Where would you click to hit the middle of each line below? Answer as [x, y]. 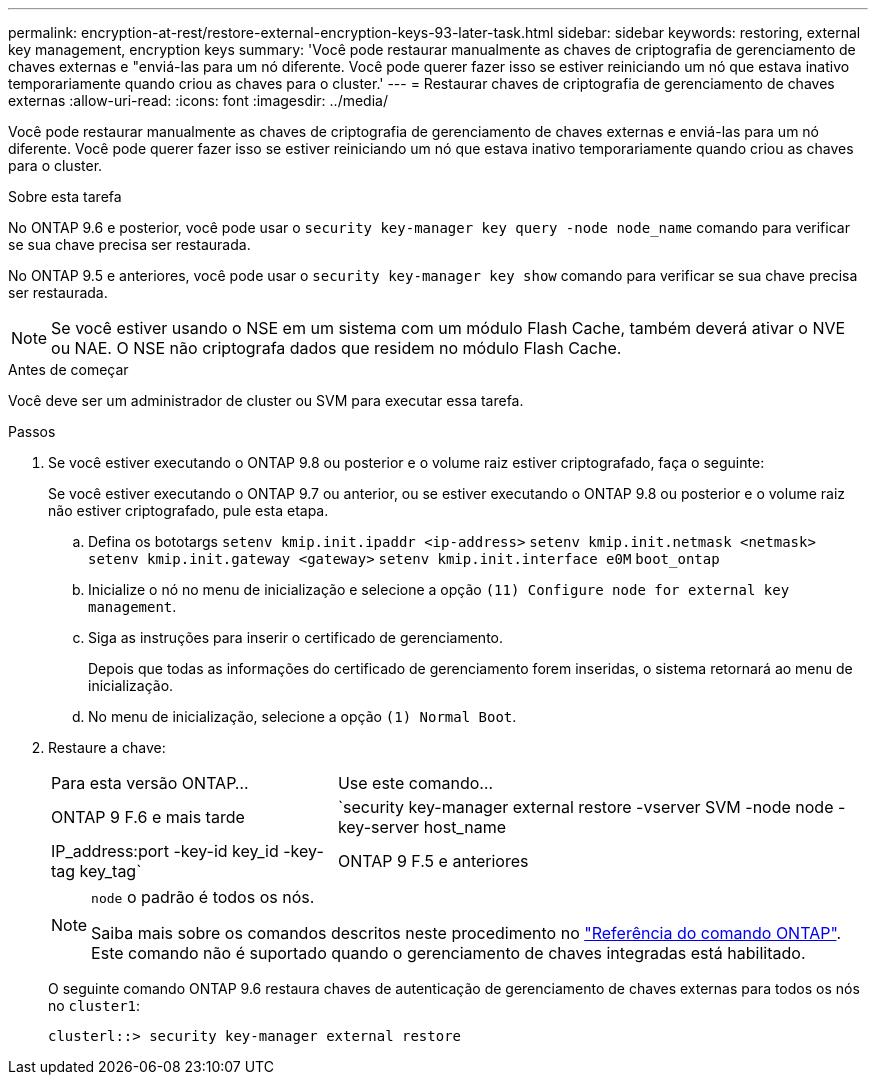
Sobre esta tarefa [65, 196]
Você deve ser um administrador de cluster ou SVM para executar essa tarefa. [266, 400]
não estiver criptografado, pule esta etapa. [188, 510]
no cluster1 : [94, 1005]
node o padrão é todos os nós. [203, 897]
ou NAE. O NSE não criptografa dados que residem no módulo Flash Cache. [336, 348]
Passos [32, 431]
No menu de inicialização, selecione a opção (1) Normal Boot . [302, 716]
